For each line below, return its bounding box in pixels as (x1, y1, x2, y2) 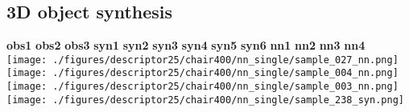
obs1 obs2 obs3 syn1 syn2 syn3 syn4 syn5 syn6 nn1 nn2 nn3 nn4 (6, 37, 366, 54)
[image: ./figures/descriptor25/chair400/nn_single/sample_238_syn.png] (6, 94, 404, 106)
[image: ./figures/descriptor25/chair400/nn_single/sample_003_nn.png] (6, 81, 399, 93)
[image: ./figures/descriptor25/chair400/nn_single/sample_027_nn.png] (6, 54, 399, 66)
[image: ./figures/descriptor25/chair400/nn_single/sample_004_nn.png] (6, 67, 399, 79)
